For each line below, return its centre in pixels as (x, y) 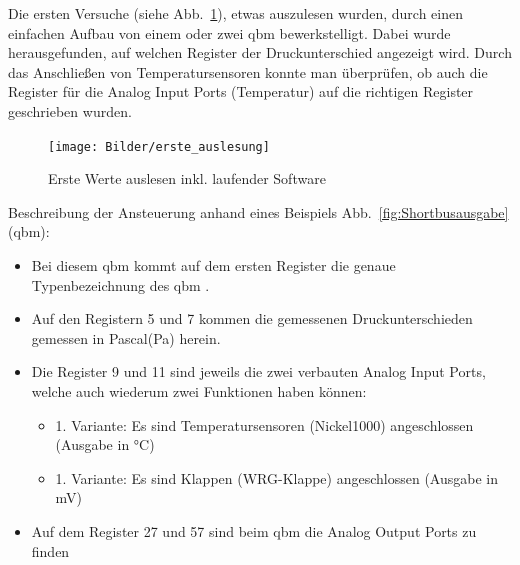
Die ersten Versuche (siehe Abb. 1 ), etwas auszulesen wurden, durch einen (236, 13)
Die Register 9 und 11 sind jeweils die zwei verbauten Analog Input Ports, (258, 371)
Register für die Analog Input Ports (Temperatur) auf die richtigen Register (241, 91)
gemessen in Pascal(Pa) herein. (126, 337)
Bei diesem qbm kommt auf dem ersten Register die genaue (213, 265)
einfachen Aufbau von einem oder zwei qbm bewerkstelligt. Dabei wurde (229, 32)
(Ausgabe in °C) (105, 444)
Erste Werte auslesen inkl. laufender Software (187, 178)
